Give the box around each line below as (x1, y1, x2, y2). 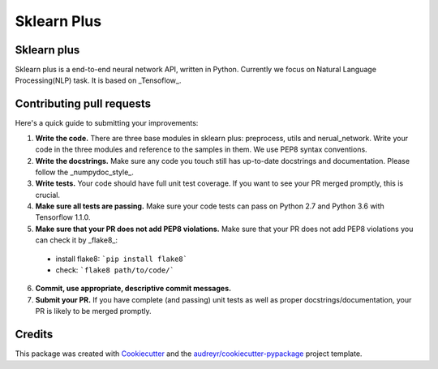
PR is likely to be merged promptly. (35, 307, 152, 316)
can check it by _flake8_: (35, 235, 118, 245)
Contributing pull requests (15, 97, 152, 111)
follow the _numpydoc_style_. (35, 167, 134, 177)
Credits (15, 328, 54, 341)
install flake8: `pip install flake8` (55, 254, 188, 264)
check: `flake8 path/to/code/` (55, 265, 174, 275)
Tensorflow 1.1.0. (35, 212, 91, 222)
